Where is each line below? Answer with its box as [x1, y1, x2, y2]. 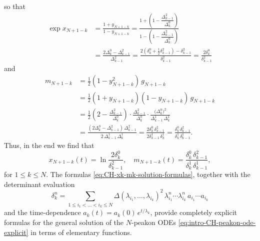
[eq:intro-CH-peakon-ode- [178, 217, 256, 227]
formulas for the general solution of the [4, 217, 124, 227]
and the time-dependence [4, 207, 81, 217]
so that [4, 1, 25, 11]
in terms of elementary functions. [30, 226, 132, 237]
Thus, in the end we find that [4, 140, 94, 150]
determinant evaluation [4, 178, 75, 189]
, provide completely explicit [150, 207, 237, 217]
